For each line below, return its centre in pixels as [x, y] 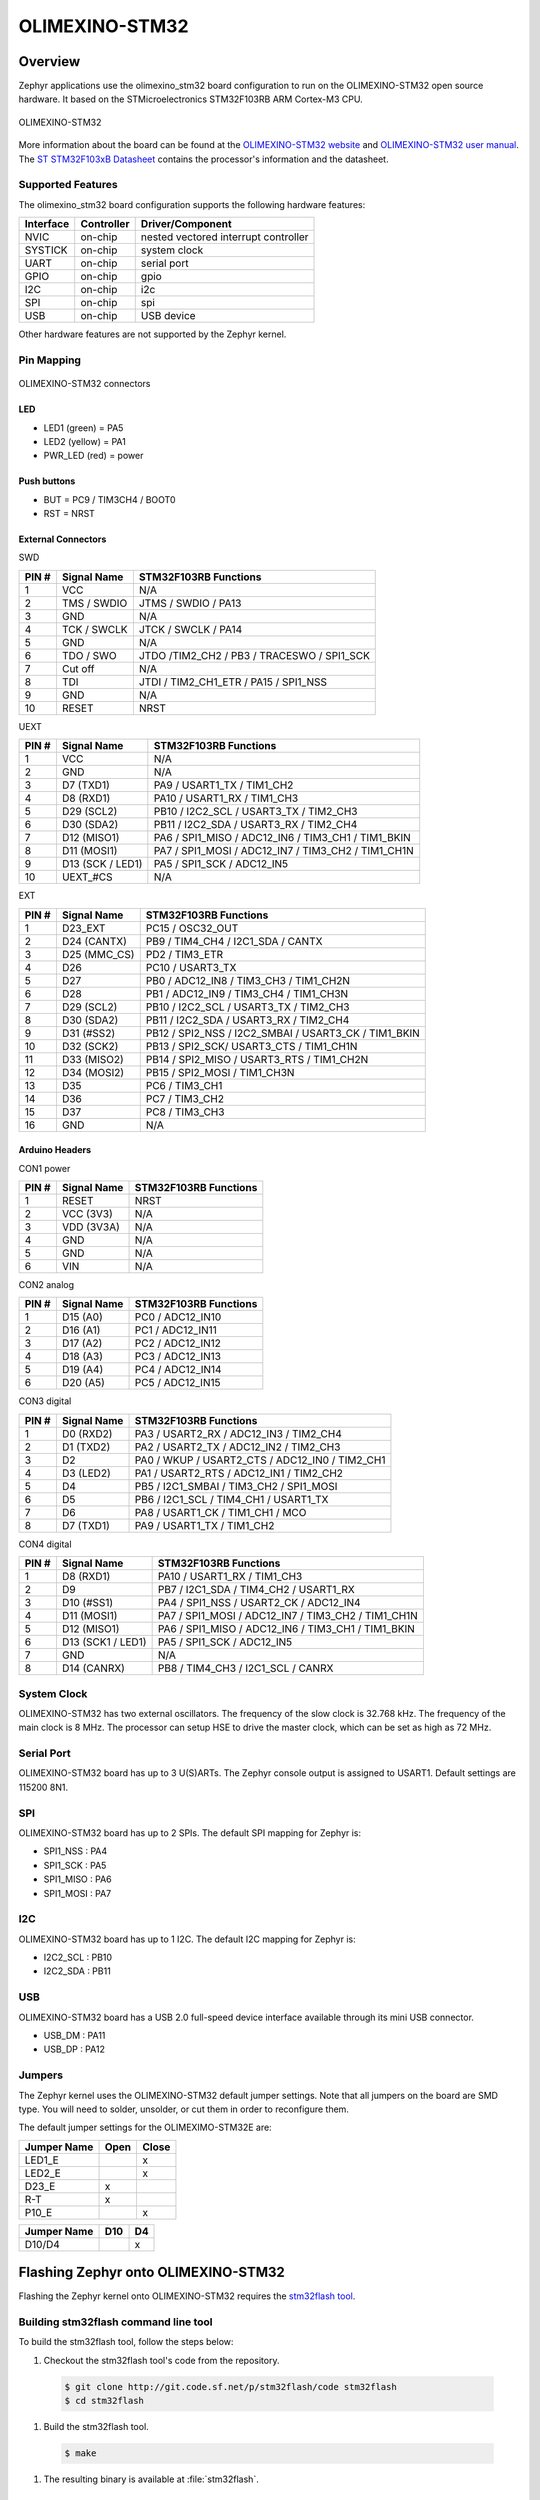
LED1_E [41, 2160]
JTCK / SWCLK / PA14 [190, 629]
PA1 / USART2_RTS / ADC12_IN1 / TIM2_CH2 [239, 1473]
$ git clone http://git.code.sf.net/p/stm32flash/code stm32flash [230, 2386]
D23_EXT [83, 928]
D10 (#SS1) [87, 1603]
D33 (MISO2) [92, 1059]
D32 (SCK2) [90, 1046]
